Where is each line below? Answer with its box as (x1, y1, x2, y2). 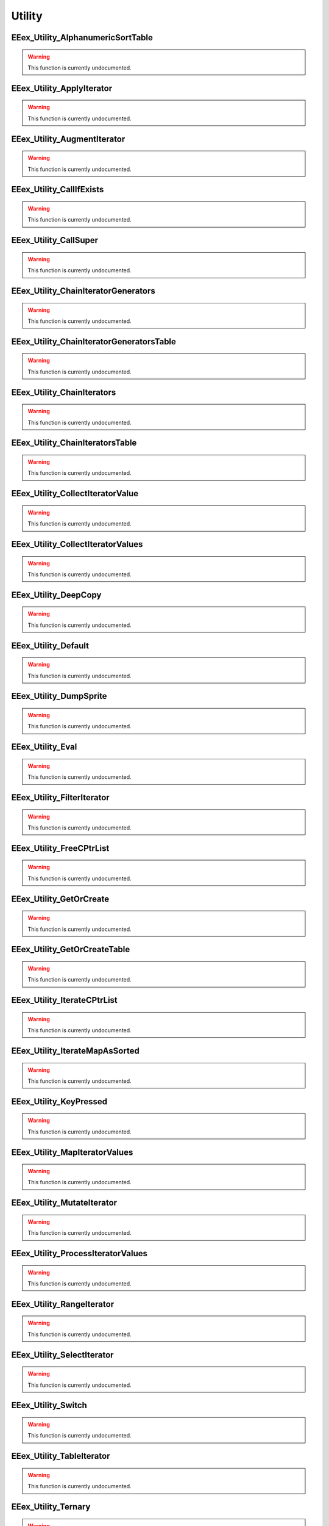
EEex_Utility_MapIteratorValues (11, 1147, 133, 1157)
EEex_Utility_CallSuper (11, 235, 99, 245)
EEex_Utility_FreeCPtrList (11, 843, 110, 853)
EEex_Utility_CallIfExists (11, 184, 104, 195)
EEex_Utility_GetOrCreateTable (11, 944, 130, 955)
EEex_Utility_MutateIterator (11, 1198, 118, 1208)
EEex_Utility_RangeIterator (11, 1299, 115, 1309)
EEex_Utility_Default (11, 640, 90, 651)
